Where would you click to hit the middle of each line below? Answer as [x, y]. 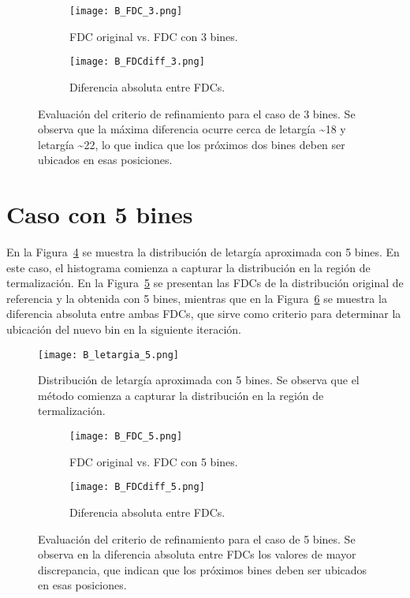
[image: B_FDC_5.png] [126, 436]
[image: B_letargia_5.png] [108, 355]
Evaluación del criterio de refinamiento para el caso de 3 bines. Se [197, 113]
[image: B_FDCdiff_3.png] [137, 62]
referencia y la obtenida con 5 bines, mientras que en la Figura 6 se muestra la [197, 298]
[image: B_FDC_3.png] [126, 11]
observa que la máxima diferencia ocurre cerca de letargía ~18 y [192, 129]
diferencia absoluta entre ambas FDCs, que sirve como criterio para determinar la [204, 314]
